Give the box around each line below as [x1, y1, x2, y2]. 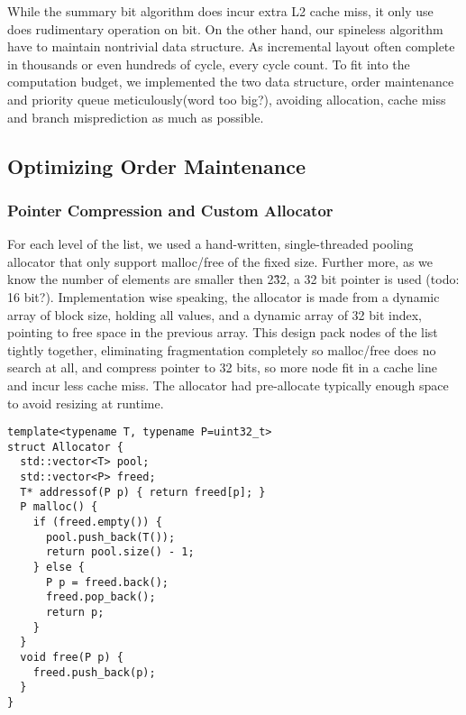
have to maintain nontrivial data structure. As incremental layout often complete [7, 37, 455, 56]
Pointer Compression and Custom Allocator [7, 198, 334, 221]
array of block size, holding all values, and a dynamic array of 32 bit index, [7, 305, 423, 324]
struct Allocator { [7, 440, 123, 454]
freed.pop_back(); [45, 591, 156, 604]
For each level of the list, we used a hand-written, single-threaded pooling [7, 234, 414, 253]
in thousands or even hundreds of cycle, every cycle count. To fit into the [7, 54, 410, 73]
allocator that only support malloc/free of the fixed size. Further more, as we [7, 252, 433, 270]
